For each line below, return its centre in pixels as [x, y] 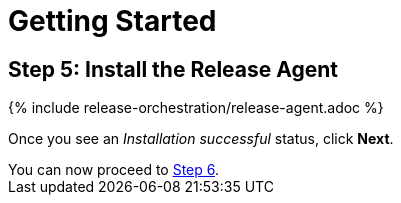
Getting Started [112, 21]
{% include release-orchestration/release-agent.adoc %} [196, 108]
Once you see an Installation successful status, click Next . [201, 139]
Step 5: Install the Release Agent [173, 69]
